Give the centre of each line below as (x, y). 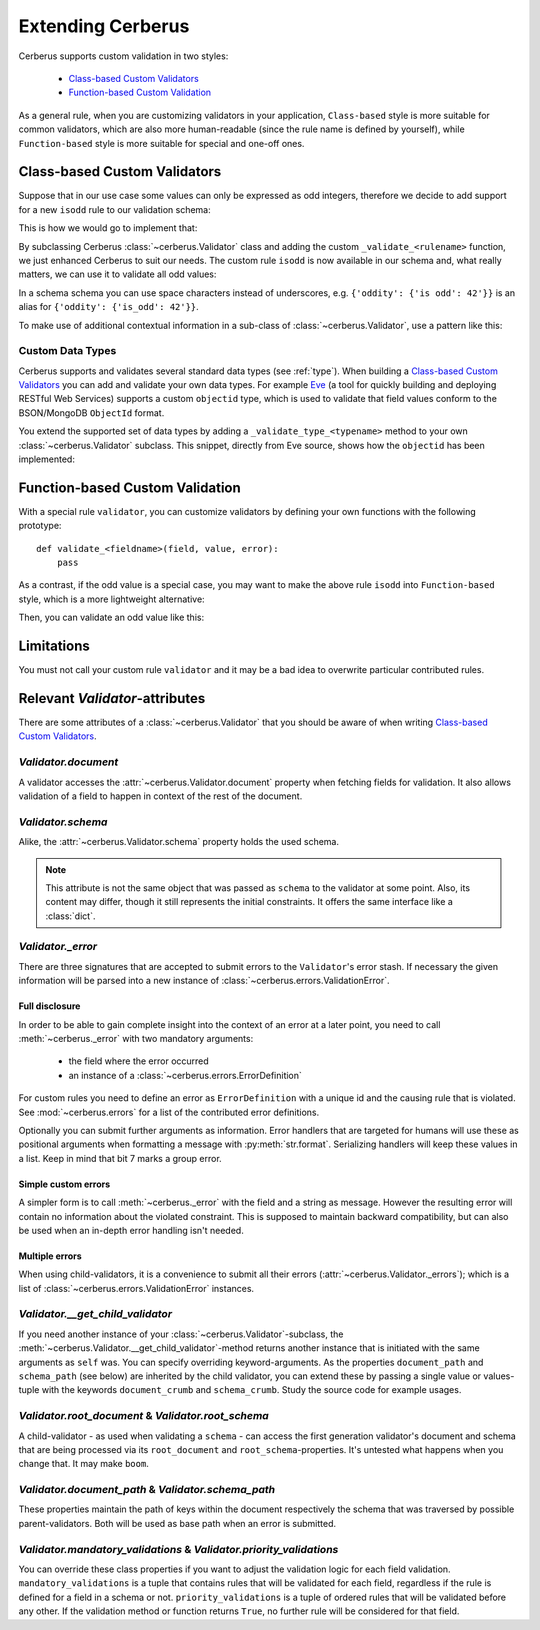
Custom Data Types (67, 351)
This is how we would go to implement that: (108, 228)
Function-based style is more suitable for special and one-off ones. (161, 143)
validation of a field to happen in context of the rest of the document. (160, 796)
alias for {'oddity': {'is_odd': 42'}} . (108, 307)
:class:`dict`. (70, 916)
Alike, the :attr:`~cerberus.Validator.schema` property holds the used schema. (179, 842)
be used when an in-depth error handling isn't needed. (131, 1230)
